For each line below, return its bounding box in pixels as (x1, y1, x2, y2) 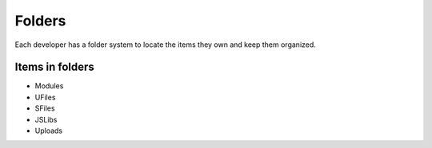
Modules (34, 81, 64, 91)
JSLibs (34, 115, 58, 124)
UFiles (34, 92, 56, 102)
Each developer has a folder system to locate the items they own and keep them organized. (14, 40, 316, 49)
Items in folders (14, 60, 95, 74)
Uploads (34, 126, 63, 135)
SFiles (34, 103, 55, 113)
